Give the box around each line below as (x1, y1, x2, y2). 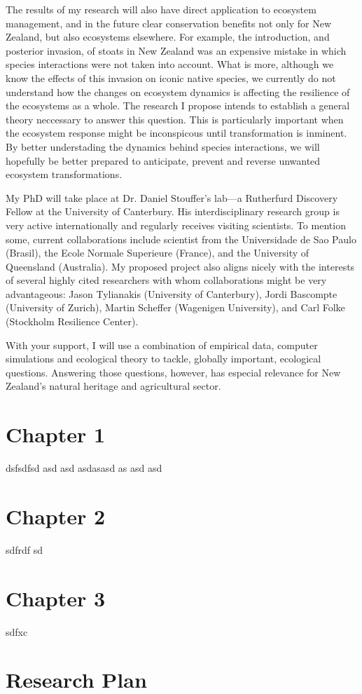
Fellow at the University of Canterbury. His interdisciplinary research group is (6, 204, 340, 219)
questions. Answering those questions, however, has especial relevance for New (6, 365, 341, 379)
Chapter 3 (6, 583, 106, 612)
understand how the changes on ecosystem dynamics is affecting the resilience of (6, 84, 350, 99)
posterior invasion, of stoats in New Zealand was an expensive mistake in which (6, 43, 347, 57)
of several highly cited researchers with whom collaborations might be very (6, 273, 327, 287)
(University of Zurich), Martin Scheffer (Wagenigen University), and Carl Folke (6, 300, 345, 315)
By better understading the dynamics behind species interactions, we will (6, 139, 320, 154)
